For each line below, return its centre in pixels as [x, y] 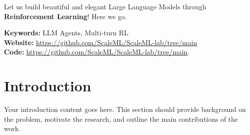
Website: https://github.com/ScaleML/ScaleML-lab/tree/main [101, 42]
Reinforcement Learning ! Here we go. [65, 16]
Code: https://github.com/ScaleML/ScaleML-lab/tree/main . [97, 52]
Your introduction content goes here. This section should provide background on [125, 109]
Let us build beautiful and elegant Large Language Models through [105, 6]
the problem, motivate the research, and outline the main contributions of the [121, 119]
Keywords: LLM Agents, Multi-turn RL [66, 33]
